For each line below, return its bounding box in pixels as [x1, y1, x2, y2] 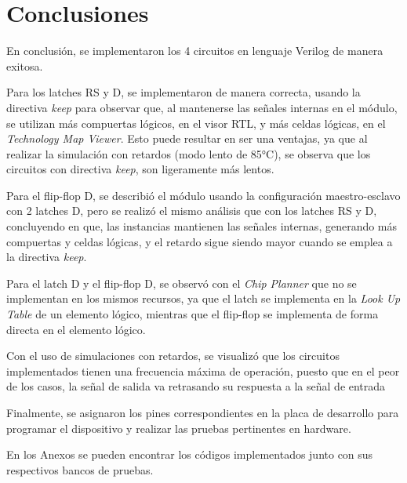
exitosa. [6, 57, 43, 74]
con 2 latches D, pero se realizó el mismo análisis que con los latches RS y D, [6, 202, 377, 219]
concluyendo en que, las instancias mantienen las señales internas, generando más [6, 218, 398, 234]
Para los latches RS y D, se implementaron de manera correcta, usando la [6, 84, 361, 100]
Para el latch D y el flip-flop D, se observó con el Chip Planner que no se [6, 274, 357, 291]
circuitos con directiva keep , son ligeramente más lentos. [6, 161, 274, 177]
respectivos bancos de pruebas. [6, 461, 154, 478]
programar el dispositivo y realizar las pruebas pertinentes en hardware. [6, 419, 351, 436]
